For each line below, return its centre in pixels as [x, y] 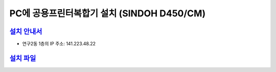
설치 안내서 [26, 31]
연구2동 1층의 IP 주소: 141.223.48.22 [59, 44]
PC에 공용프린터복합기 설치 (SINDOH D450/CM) [108, 13]
